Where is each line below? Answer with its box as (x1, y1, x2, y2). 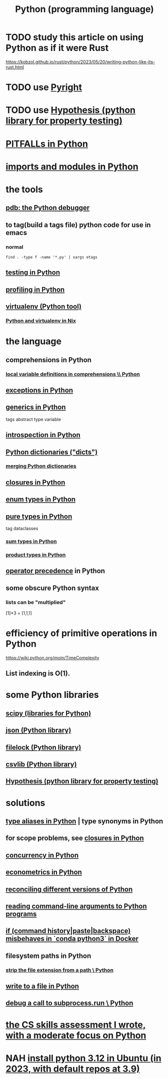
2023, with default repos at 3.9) (5, 1063, 140, 1074)
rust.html (5, 64, 24, 70)
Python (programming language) (15, 3, 154, 15)
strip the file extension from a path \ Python (5, 966, 114, 973)
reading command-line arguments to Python (5, 901, 147, 910)
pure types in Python (5, 512, 72, 520)
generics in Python (5, 403, 66, 411)
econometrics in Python (5, 868, 82, 876)
